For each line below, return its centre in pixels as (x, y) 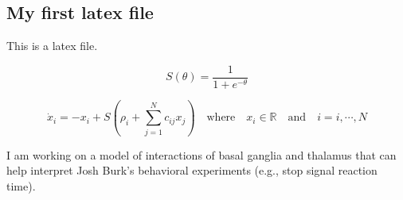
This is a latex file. (52, 46)
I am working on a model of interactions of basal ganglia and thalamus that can (201, 154)
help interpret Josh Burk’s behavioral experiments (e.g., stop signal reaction (192, 170)
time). (21, 185)
